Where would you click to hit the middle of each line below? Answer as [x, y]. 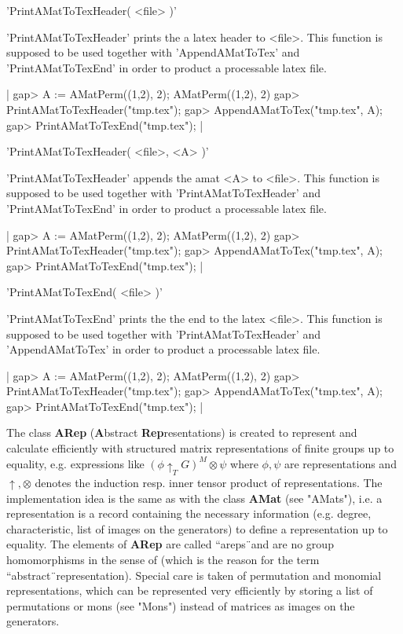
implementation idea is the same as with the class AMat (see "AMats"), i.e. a [194, 498]
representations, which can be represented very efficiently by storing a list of [190, 590]
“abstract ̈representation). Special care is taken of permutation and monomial [194, 575]
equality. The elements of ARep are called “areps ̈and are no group [170, 544]
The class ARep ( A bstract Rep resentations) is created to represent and [182, 432]
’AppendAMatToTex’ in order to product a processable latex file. [163, 349]
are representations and [340, 463]
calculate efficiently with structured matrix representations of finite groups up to [200, 448]
